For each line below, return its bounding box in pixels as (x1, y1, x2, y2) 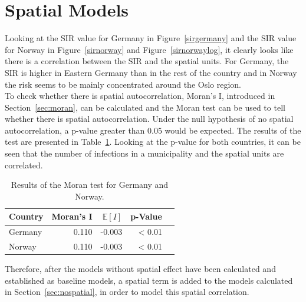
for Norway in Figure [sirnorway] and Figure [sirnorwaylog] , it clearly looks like (5, 43, 294, 55)
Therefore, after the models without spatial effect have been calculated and (5, 263, 276, 275)
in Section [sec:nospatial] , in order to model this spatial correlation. (5, 286, 249, 298)
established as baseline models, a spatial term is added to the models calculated (5, 274, 293, 286)
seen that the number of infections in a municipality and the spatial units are (5, 147, 284, 160)
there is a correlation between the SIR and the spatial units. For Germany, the (5, 55, 289, 67)
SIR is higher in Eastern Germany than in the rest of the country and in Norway (5, 66, 297, 78)
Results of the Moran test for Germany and (11, 178, 169, 191)
